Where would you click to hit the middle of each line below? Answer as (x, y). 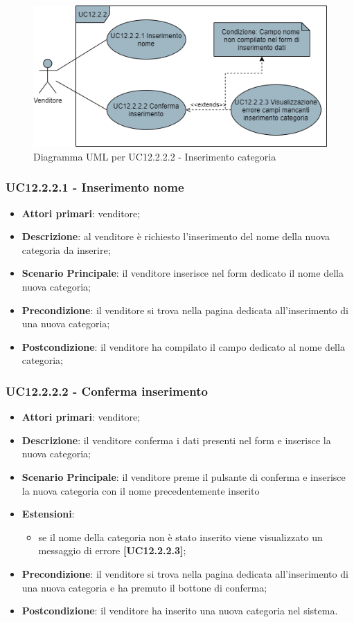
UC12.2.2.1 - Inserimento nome (95, 187)
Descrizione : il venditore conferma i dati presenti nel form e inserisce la (176, 440)
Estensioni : (48, 514)
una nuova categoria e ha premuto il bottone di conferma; (144, 587)
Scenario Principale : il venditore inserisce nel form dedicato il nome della (183, 273)
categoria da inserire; (66, 249)
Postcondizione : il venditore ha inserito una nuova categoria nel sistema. (180, 611)
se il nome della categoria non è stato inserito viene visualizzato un (180, 537)
